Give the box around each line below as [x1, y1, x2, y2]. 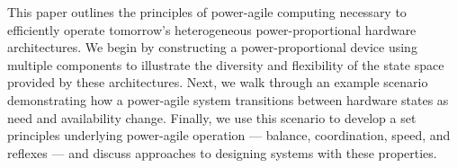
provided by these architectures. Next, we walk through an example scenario [7, 73, 428, 92]
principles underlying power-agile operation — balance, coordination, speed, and [7, 126, 451, 145]
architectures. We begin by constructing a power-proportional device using [7, 38, 417, 57]
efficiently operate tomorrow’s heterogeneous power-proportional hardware [7, 20, 417, 39]
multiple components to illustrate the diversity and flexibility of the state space [7, 55, 444, 74]
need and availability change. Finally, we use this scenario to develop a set [7, 108, 417, 127]
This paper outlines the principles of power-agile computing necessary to [7, 3, 407, 21]
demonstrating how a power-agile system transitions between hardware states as [7, 90, 449, 109]
